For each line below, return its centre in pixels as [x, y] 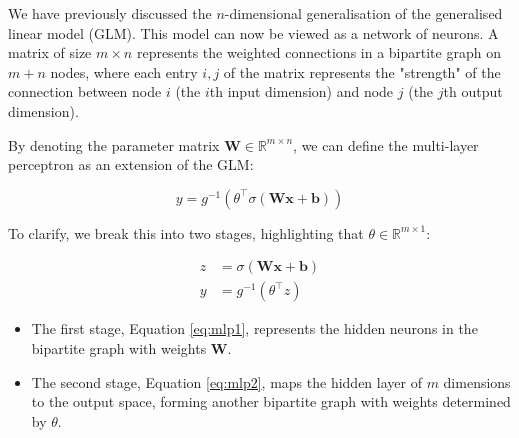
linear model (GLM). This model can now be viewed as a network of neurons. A [253, 32]
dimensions [477, 381]
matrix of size [50, 52]
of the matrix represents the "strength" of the [362, 71]
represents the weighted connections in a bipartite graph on [318, 52]
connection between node [85, 91]
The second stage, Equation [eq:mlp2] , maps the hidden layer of [226, 381]
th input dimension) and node [301, 91]
